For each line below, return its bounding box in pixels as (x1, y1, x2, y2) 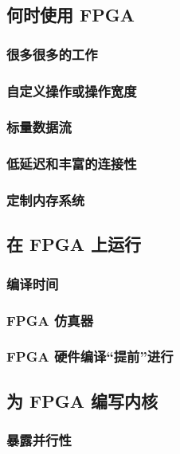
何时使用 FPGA (6, 2, 135, 27)
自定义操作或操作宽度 (6, 80, 137, 100)
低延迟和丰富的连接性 (6, 154, 137, 174)
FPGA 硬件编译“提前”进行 (6, 346, 174, 366)
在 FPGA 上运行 (6, 232, 142, 256)
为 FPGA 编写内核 (6, 388, 158, 413)
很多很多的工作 (6, 44, 98, 64)
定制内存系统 (6, 190, 85, 210)
